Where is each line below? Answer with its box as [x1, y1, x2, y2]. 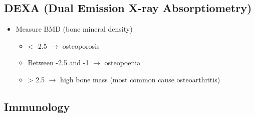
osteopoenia [104, 57, 141, 68]
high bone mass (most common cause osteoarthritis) [60, 74, 220, 84]
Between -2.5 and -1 [28, 57, 89, 68]
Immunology [4, 98, 70, 114]
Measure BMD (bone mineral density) [16, 24, 133, 34]
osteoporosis [62, 40, 100, 51]
